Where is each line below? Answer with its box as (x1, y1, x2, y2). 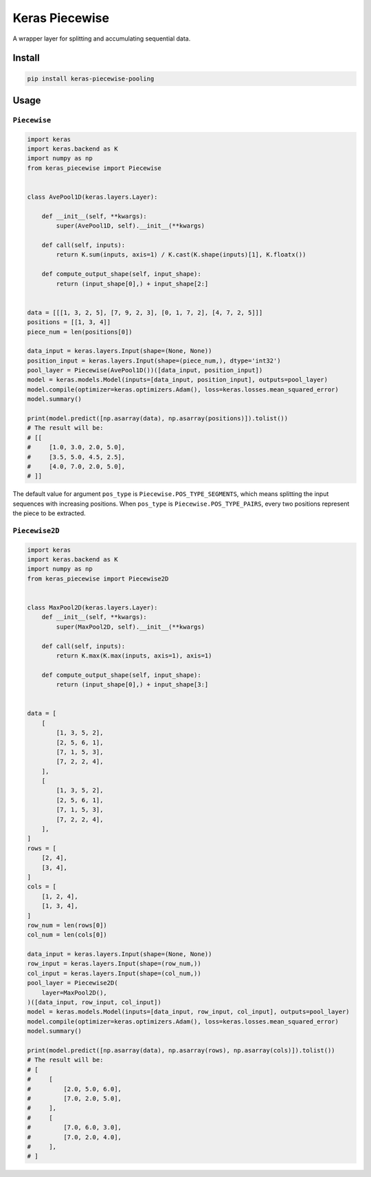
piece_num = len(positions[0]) (27, 327, 133, 336)
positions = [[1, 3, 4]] (27, 318, 111, 326)
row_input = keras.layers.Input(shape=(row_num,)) (27, 960, 202, 968)
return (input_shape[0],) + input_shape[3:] (56, 681, 209, 689)
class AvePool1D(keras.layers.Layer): (27, 193, 158, 201)
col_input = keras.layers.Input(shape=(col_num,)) (27, 969, 202, 977)
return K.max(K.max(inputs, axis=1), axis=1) (56, 651, 212, 660)
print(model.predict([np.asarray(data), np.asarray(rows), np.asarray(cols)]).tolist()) (27, 1046, 336, 1054)
